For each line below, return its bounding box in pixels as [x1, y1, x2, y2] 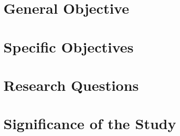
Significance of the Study [3, 113, 177, 134]
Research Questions [3, 75, 139, 95]
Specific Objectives [3, 36, 134, 56]
